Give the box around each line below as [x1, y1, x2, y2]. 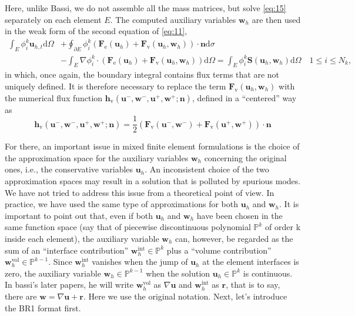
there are [5, 290, 37, 302]
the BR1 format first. [5, 301, 81, 314]
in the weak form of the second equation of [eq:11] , [5, 25, 187, 37]
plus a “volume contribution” [166, 244, 272, 256]
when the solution [146, 267, 210, 279]
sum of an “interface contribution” [5, 244, 129, 256]
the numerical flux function [5, 91, 103, 104]
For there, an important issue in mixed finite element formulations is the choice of [5, 140, 300, 152]
